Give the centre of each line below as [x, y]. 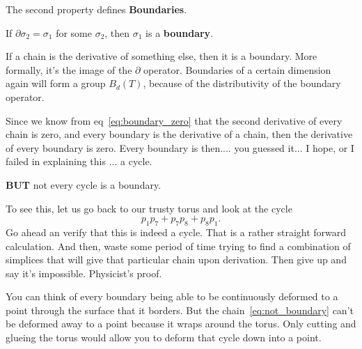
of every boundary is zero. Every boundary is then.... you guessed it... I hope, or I [180, 147]
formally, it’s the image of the [69, 69]
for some [74, 32]
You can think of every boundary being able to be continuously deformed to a [172, 296]
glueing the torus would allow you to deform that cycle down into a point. [164, 338]
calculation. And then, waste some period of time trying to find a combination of [178, 246]
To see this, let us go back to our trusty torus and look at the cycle [149, 208]
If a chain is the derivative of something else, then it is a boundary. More [162, 56]
